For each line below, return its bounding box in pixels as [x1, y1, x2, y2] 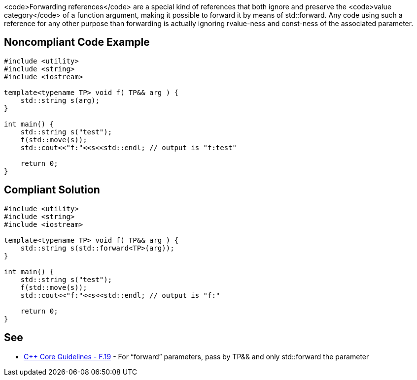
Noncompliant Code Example [4, 36, 150, 49]
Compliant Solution [4, 184, 100, 196]
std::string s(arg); [20, 96, 100, 104]
